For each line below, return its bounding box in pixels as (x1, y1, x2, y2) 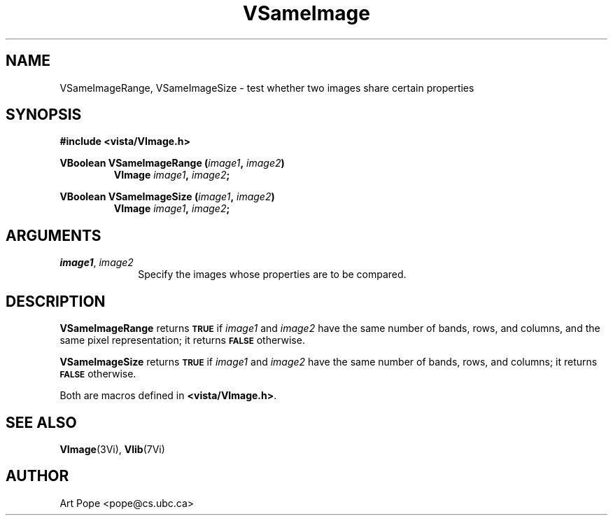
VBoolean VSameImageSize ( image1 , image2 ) (59, 190, 275, 203)
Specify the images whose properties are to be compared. (138, 268, 407, 281)
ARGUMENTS (6, 226, 101, 244)
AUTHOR (6, 467, 69, 485)
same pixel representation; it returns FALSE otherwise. (59, 334, 305, 347)
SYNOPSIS (6, 106, 82, 124)
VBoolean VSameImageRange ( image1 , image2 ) (59, 157, 285, 169)
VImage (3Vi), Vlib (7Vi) (59, 443, 165, 455)
